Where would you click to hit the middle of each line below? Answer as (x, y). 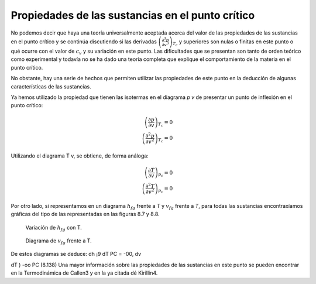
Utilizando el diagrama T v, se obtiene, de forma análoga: (80, 156)
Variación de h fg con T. (54, 228)
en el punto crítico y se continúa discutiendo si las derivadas (84, 42)
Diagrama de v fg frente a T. (59, 241)
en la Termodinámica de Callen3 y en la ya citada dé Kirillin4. (84, 273)
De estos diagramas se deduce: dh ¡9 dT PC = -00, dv (76, 254)
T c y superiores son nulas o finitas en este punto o (233, 42)
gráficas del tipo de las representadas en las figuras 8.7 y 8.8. (85, 214)
